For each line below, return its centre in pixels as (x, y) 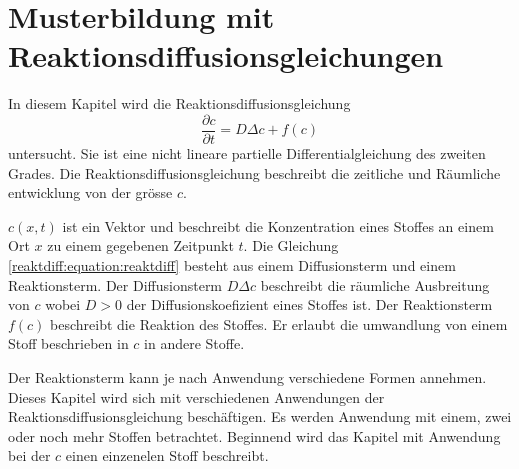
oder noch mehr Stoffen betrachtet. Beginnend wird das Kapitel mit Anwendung (254, 435)
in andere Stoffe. (194, 343)
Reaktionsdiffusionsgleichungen (226, 55)
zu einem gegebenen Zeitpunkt (140, 245)
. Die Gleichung (291, 245)
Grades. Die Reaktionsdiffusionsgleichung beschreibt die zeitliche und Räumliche (254, 172)
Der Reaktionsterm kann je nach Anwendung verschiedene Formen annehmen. (247, 376)
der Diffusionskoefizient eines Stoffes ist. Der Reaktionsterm (309, 304)
